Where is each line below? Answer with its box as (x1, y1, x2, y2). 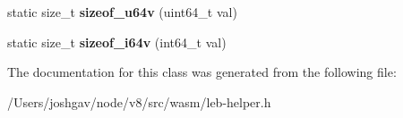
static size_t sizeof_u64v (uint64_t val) (7, 3, 237, 21)
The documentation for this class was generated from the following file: (7, 63, 397, 81)
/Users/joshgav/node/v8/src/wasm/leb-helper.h (7, 92, 271, 111)
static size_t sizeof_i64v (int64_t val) (7, 32, 227, 51)
